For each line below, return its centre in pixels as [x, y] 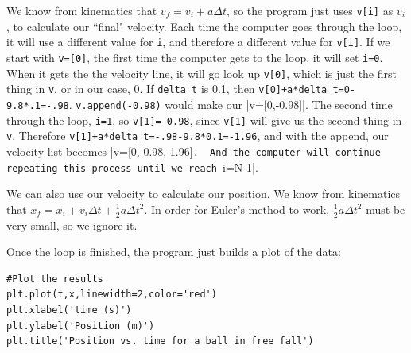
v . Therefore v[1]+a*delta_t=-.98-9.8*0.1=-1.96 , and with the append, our [198, 136]
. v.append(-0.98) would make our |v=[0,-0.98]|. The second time [231, 104]
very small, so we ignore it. [72, 225]
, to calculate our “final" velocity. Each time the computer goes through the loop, [204, 26]
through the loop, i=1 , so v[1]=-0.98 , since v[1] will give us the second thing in [204, 120]
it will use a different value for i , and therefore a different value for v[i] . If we [198, 42]
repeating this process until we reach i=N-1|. [132, 167]
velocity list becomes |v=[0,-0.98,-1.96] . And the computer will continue [194, 151]
